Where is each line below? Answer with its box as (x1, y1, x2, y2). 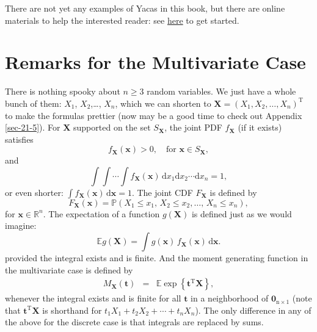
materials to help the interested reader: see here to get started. (5, 13, 239, 26)
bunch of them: (5, 96, 62, 109)
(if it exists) (238, 121, 282, 134)
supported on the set (73, 121, 151, 134)
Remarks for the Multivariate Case (5, 49, 306, 74)
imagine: (5, 219, 37, 232)
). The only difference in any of (195, 303, 312, 316)
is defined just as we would (191, 207, 292, 220)
